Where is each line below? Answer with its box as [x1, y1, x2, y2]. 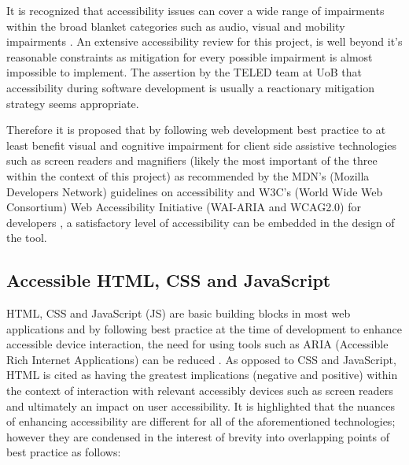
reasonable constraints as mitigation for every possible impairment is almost [6, 48, 373, 65]
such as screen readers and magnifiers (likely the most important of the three [6, 152, 378, 169]
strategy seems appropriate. [6, 95, 139, 111]
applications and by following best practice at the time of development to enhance [6, 320, 403, 337]
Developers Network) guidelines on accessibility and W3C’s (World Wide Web [6, 183, 383, 199]
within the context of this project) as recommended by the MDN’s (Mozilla [6, 167, 370, 184]
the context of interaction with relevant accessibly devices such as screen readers [6, 382, 393, 399]
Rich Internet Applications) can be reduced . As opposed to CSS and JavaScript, [6, 351, 396, 367]
